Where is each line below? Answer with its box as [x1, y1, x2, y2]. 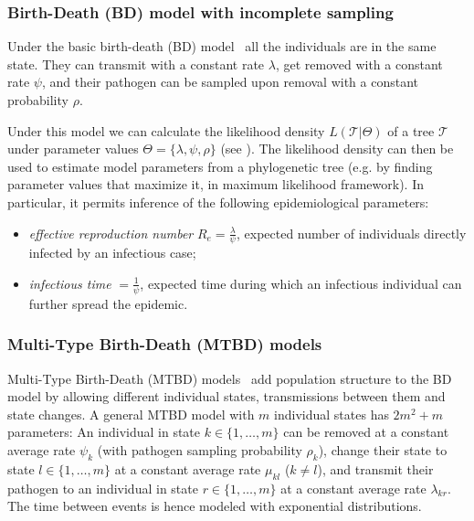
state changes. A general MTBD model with [7, 404, 255, 423]
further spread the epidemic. [28, 293, 188, 313]
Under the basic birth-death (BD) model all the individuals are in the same [7, 37, 437, 56]
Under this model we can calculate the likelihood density [7, 121, 325, 140]
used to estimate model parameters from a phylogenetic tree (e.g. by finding [7, 156, 433, 175]
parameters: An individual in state [7, 422, 201, 441]
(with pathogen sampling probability [97, 441, 302, 459]
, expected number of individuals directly [236, 223, 467, 242]
